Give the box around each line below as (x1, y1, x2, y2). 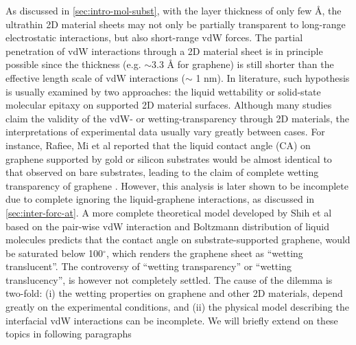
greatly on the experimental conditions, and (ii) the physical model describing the (5, 300, 349, 314)
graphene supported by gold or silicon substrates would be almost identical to (5, 151, 332, 166)
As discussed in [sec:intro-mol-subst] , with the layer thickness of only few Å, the (5, 3, 342, 17)
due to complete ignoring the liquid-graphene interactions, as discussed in (5, 192, 315, 206)
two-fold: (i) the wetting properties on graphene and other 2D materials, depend (5, 286, 343, 300)
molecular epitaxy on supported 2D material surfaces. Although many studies (5, 98, 332, 112)
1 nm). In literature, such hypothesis (195, 70, 350, 85)
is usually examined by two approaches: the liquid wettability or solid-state (5, 84, 321, 98)
